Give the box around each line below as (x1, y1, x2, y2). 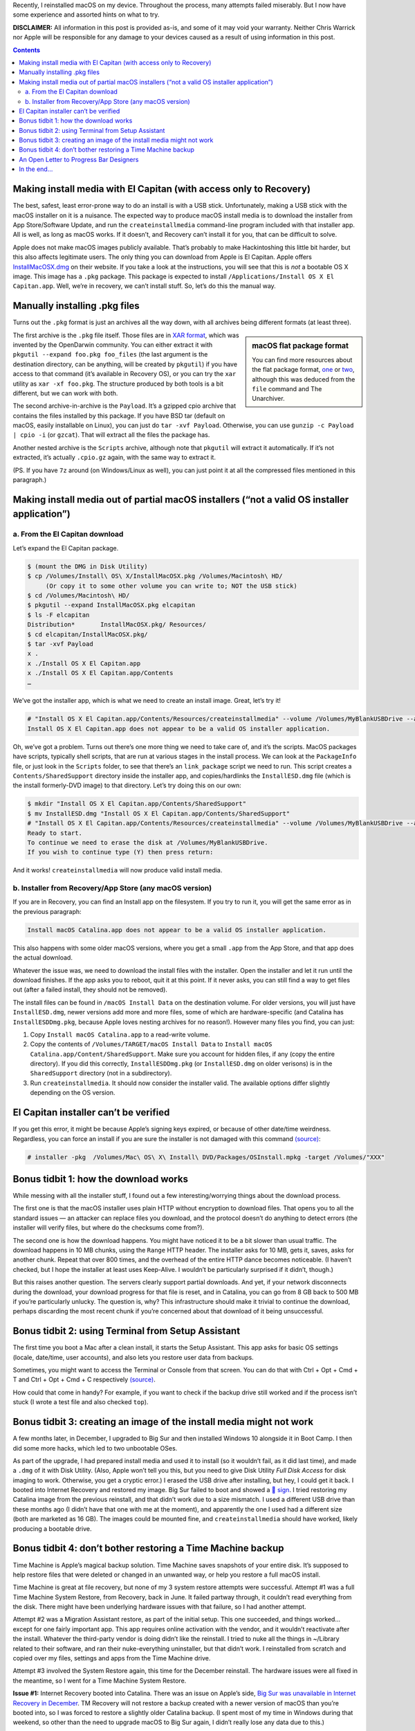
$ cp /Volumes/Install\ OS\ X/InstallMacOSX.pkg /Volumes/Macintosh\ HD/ (27, 572, 283, 580)
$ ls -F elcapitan (27, 611, 90, 619)
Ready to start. (27, 829, 83, 837)
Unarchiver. (252, 395, 285, 403)
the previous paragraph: (12, 907, 82, 915)
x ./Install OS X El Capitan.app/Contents (27, 669, 174, 677)
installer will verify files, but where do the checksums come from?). (12, 1223, 204, 1232)
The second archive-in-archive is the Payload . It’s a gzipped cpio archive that (12, 402, 237, 410)
